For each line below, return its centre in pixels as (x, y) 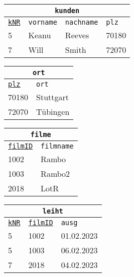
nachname (82, 22)
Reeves (77, 35)
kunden (67, 11)
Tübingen (53, 112)
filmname (57, 146)
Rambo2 (55, 174)
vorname (43, 22)
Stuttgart (52, 97)
